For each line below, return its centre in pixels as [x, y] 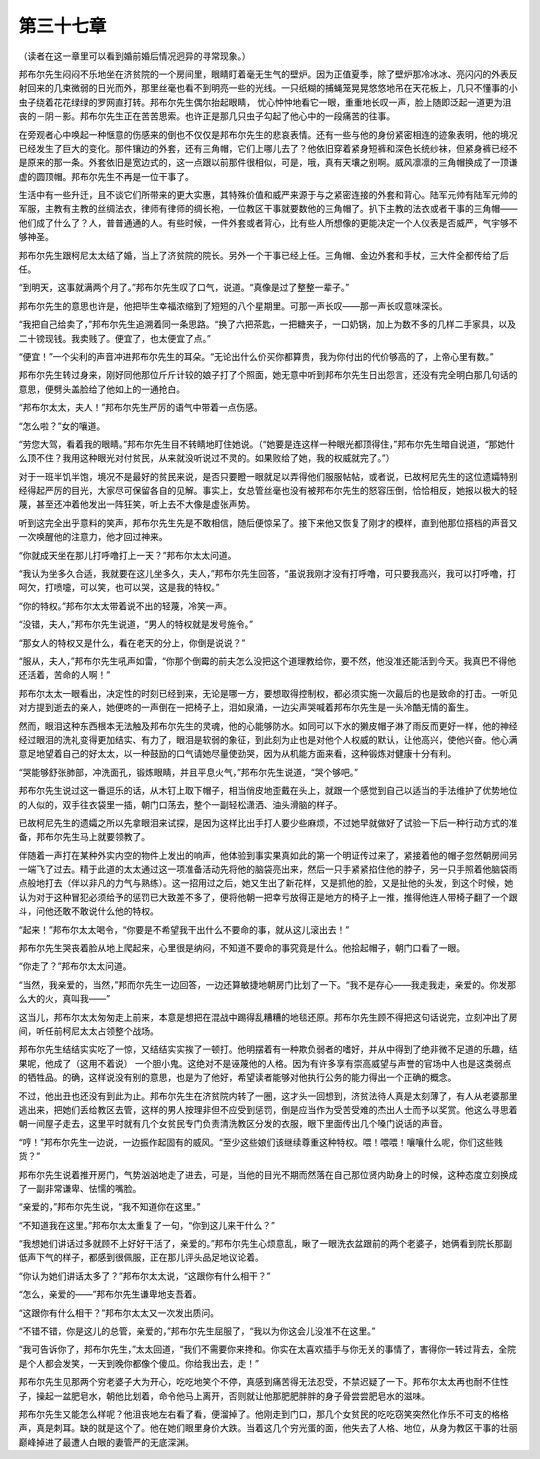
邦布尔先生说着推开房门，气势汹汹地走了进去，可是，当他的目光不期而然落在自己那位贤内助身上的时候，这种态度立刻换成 [268, 1174]
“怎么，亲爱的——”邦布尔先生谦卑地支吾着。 [110, 1294]
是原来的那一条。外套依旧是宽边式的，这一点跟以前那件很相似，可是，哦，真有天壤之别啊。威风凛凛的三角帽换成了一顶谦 [268, 162]
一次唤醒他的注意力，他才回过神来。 [93, 537]
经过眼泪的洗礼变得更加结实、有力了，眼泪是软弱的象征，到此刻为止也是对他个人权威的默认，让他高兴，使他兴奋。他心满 [268, 739]
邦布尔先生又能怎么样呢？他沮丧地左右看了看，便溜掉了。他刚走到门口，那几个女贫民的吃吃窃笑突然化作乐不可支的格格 [263, 1414]
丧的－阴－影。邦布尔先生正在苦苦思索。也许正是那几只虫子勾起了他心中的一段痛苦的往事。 [206, 116]
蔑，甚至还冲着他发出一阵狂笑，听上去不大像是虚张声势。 [136, 504]
